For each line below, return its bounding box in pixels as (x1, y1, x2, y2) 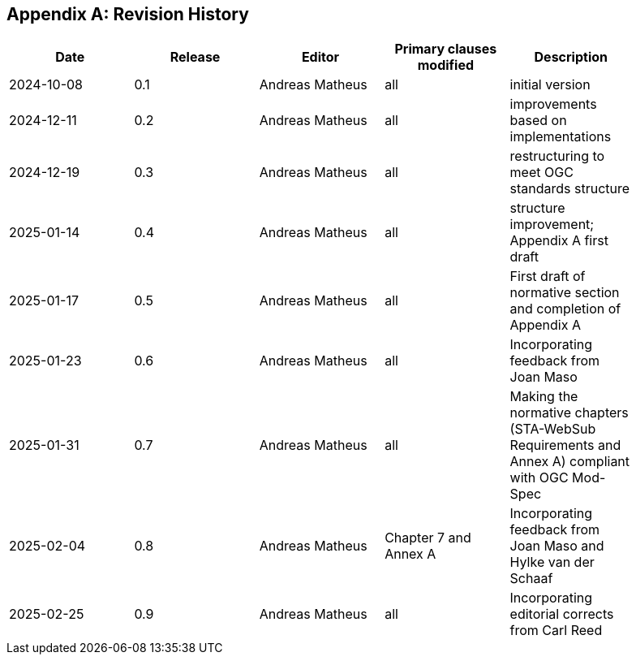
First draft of (509, 268, 586, 285)
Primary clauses (394, 41, 497, 58)
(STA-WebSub (509, 421, 596, 438)
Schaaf (509, 570, 553, 587)
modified (417, 57, 475, 74)
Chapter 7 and (385, 529, 471, 547)
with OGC (509, 469, 569, 486)
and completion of (509, 300, 621, 318)
